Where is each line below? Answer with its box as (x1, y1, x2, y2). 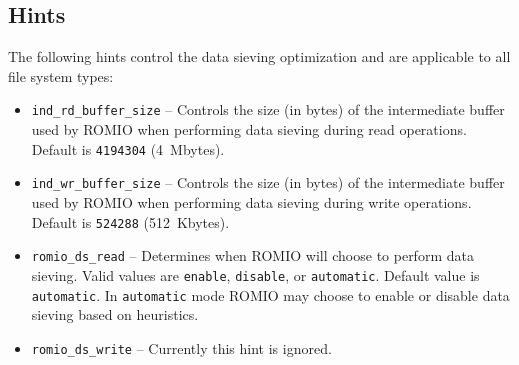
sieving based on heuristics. (31, 304, 199, 325)
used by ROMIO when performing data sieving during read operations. (31, 119, 467, 140)
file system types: (8, 65, 114, 86)
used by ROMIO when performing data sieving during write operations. (31, 191, 472, 212)
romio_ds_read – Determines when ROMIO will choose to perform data (31, 245, 474, 266)
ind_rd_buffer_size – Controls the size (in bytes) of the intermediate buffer (31, 99, 505, 120)
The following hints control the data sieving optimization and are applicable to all (8, 46, 511, 67)
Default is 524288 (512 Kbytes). (31, 211, 230, 232)
